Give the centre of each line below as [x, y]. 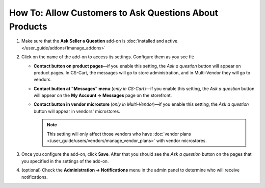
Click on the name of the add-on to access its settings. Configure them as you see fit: [108, 57]
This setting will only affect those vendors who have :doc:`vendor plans [119, 134]
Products [28, 26]
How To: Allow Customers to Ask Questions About [114, 13]
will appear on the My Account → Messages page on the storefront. [103, 95]
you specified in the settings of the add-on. [65, 161]
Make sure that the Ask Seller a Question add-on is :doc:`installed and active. [100, 41]
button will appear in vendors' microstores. [77, 111]
